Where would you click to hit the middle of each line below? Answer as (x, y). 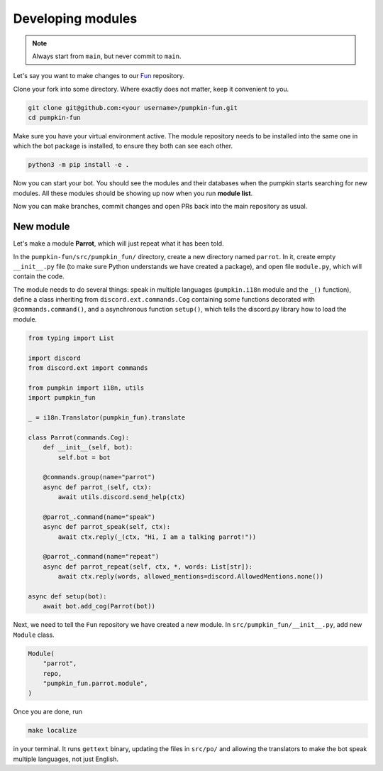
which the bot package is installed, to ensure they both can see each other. (123, 146)
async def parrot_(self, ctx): (97, 487)
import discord (54, 358)
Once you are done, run (48, 712)
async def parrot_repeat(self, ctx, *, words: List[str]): (148, 567)
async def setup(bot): (67, 596)
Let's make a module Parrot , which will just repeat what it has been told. (118, 244)
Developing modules (75, 18)
